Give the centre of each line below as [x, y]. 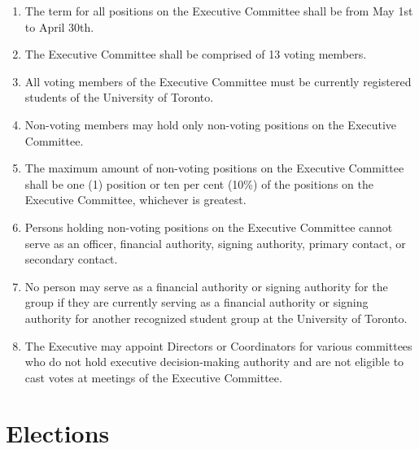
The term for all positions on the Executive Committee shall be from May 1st [219, 11]
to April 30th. [59, 26]
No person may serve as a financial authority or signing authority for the [206, 286]
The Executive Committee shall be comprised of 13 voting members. [196, 54]
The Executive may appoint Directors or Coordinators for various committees [218, 345]
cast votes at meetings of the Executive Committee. [153, 377]
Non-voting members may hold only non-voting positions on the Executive [211, 124]
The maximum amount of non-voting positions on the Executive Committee [214, 168]
